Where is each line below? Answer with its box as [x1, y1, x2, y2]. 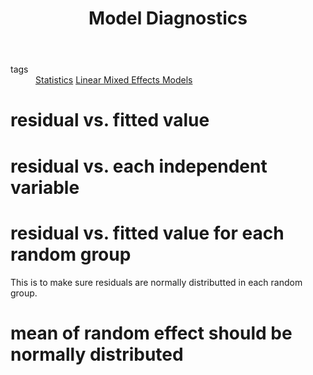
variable [10, 176, 80, 199]
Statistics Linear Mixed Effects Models [35, 74, 193, 86]
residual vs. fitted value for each [10, 222, 285, 244]
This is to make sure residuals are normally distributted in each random [10, 276, 303, 288]
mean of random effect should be [10, 322, 293, 344]
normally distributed [10, 343, 184, 366]
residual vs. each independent [10, 155, 268, 177]
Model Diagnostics [88, 7, 248, 30]
